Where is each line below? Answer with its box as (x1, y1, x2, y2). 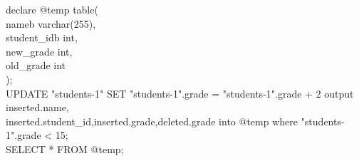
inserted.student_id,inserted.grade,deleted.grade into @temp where (6, 113, 298, 128)
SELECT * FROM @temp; (6, 141, 124, 156)
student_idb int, (6, 30, 78, 45)
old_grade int (6, 58, 66, 73)
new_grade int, (6, 43, 73, 58)
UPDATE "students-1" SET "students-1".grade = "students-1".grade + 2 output (6, 85, 354, 100)
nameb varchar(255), (6, 16, 96, 31)
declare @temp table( (6, 2, 98, 16)
